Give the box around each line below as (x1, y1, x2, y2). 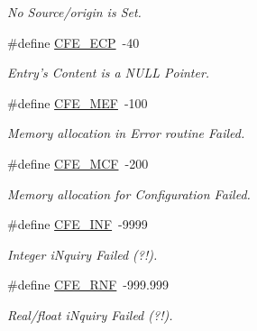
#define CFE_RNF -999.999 (7, 275, 169, 294)
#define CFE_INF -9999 (7, 215, 148, 234)
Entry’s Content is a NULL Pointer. (7, 63, 210, 82)
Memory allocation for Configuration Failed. (7, 184, 251, 203)
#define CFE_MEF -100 (7, 93, 148, 112)
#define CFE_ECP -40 (7, 32, 140, 51)
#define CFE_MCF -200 (7, 153, 149, 172)
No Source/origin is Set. (7, 3, 142, 21)
